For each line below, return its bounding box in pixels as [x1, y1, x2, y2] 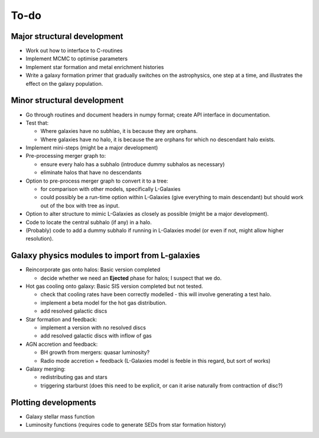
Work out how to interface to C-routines [25, 47, 123, 54]
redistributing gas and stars [40, 374, 108, 381]
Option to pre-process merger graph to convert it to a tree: [25, 177, 168, 184]
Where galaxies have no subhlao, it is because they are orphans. [40, 128, 198, 135]
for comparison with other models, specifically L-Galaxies [40, 186, 181, 193]
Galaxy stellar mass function [25, 413, 95, 420]
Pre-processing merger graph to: [25, 153, 106, 160]
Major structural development [11, 31, 123, 41]
